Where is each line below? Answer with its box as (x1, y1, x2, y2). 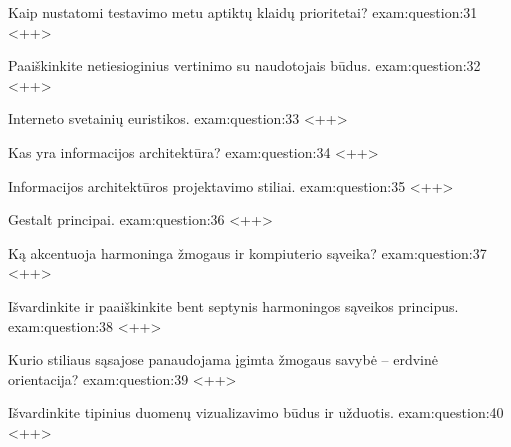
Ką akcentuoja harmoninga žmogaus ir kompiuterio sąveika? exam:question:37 (8, 242, 487, 263)
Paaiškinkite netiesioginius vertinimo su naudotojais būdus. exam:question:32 (8, 55, 481, 76)
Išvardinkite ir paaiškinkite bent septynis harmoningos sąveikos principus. (8, 295, 459, 316)
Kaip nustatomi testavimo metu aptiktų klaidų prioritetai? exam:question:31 (8, 2, 478, 22)
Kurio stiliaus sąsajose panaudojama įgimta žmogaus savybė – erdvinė (8, 349, 438, 370)
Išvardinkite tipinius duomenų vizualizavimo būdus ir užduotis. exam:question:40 (8, 402, 504, 423)
